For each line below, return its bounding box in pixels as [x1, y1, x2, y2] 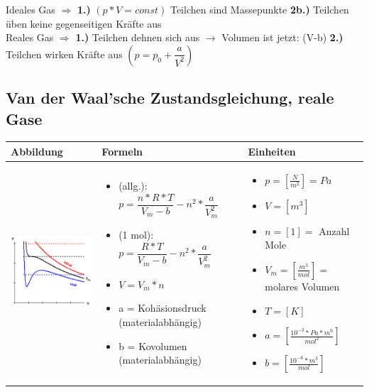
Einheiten [248, 143, 296, 158]
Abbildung [11, 143, 63, 158]
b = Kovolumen [119, 338, 187, 353]
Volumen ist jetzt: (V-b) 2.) [221, 30, 343, 45]
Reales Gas [6, 30, 54, 45]
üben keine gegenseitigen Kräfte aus [6, 16, 162, 31]
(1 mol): [119, 227, 154, 242]
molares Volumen [265, 278, 340, 293]
